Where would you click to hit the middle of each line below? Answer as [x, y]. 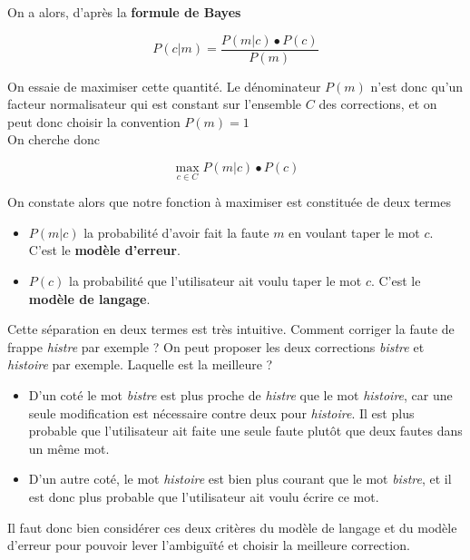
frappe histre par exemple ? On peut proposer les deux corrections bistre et [216, 346]
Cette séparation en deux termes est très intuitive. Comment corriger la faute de [231, 329]
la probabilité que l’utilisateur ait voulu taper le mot [215, 281]
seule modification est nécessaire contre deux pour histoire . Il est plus [221, 413]
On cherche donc [54, 139]
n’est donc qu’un [417, 86]
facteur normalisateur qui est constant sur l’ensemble [155, 104]
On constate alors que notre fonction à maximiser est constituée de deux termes [230, 202]
